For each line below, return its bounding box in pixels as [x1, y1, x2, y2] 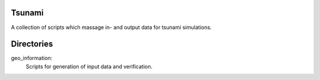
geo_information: [11, 55, 53, 62]
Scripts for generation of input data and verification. [25, 63, 153, 70]
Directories [11, 39, 53, 49]
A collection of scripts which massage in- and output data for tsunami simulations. [11, 24, 212, 31]
